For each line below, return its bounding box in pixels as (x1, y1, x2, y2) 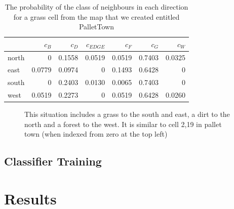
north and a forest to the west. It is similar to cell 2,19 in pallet (24, 118, 222, 129)
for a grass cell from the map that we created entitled (13, 11, 180, 22)
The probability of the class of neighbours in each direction (5, 2, 188, 12)
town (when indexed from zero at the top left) (24, 129, 168, 139)
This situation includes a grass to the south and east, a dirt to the (24, 109, 230, 119)
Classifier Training (4, 153, 102, 169)
